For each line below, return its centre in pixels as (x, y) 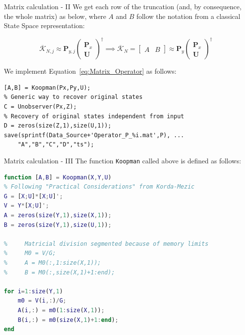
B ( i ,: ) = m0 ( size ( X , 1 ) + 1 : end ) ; (68, 320)
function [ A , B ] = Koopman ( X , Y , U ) (58, 177)
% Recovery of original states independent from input (94, 116)
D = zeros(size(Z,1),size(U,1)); (58, 126)
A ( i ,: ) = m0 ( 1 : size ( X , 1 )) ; (61, 310)
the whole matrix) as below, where (55, 16)
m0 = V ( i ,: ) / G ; (42, 301)
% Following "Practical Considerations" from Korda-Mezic (99, 187)
